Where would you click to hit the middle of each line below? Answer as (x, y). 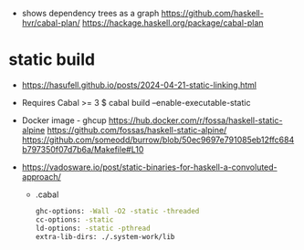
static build (52, 60)
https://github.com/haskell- (212, 13)
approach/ (41, 176)
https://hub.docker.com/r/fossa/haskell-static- (195, 120)
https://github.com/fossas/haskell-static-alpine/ (137, 130)
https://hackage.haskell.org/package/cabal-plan (173, 23)
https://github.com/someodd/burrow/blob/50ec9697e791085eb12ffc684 (158, 140)
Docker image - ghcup (64, 120)
